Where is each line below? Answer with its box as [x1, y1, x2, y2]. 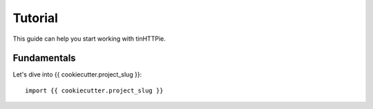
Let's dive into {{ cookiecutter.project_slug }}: [12, 70, 142, 79]
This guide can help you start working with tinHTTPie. [12, 34, 166, 43]
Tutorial [12, 10, 59, 26]
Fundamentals [12, 52, 76, 64]
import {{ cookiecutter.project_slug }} [25, 86, 164, 95]
